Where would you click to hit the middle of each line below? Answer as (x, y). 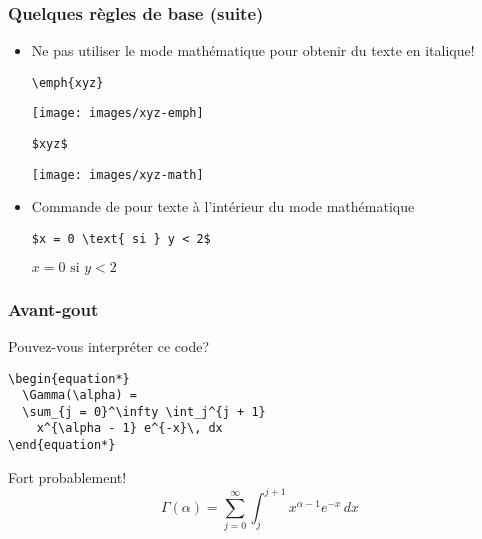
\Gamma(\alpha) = (79, 395)
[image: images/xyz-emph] (117, 113)
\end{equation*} (62, 445)
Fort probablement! (67, 476)
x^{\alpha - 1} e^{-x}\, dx (129, 428)
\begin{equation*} (69, 378)
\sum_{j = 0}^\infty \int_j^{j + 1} (144, 411)
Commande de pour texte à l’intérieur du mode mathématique (223, 206)
